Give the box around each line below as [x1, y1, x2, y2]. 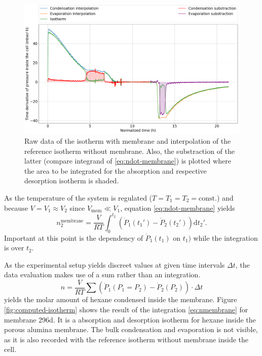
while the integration [193, 232, 258, 243]
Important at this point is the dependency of [4, 232, 143, 243]
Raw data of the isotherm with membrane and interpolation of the [24, 136, 231, 146]
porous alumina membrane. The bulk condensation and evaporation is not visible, [4, 324, 258, 335]
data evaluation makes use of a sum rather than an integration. [4, 269, 201, 280]
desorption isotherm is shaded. [24, 175, 119, 186]
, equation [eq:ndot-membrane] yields [120, 202, 235, 213]
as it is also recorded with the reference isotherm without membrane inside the [4, 334, 249, 344]
